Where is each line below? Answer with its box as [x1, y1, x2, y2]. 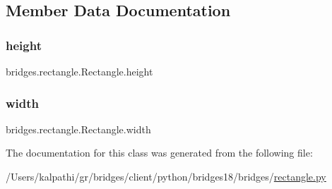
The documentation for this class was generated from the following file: [6, 145, 313, 160]
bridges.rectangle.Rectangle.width [6, 121, 151, 136]
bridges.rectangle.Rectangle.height [6, 64, 153, 78]
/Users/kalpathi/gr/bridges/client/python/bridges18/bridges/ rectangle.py [6, 169, 326, 183]
